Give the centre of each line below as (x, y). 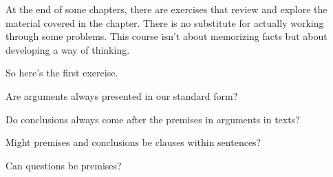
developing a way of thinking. (68, 49)
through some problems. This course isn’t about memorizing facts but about (166, 36)
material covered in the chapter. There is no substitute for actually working (165, 22)
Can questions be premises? (64, 165)
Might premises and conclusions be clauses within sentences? (133, 142)
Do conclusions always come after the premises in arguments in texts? (153, 119)
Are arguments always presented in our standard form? (122, 95)
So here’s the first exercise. (62, 73)
